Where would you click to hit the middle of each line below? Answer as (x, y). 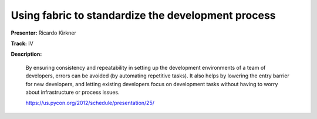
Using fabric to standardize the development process (143, 15)
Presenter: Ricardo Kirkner (43, 33)
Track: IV (22, 43)
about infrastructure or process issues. (72, 92)
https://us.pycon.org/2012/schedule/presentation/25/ (90, 103)
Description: (26, 54)
